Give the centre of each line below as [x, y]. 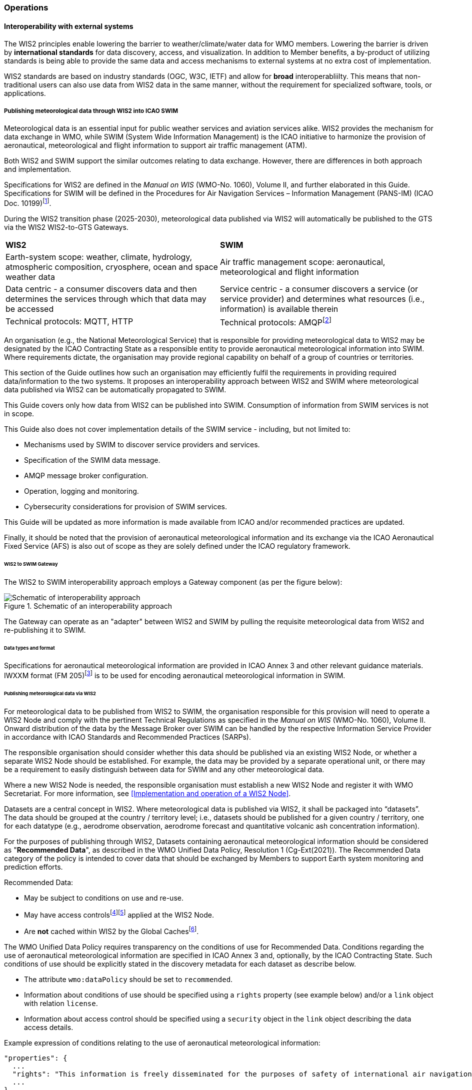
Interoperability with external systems [69, 26]
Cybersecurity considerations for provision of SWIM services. [125, 506]
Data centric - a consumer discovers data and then [101, 289]
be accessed [30, 309]
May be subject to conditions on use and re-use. [104, 898]
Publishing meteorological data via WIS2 [50, 693]
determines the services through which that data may [106, 299]
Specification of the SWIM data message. [92, 460]
